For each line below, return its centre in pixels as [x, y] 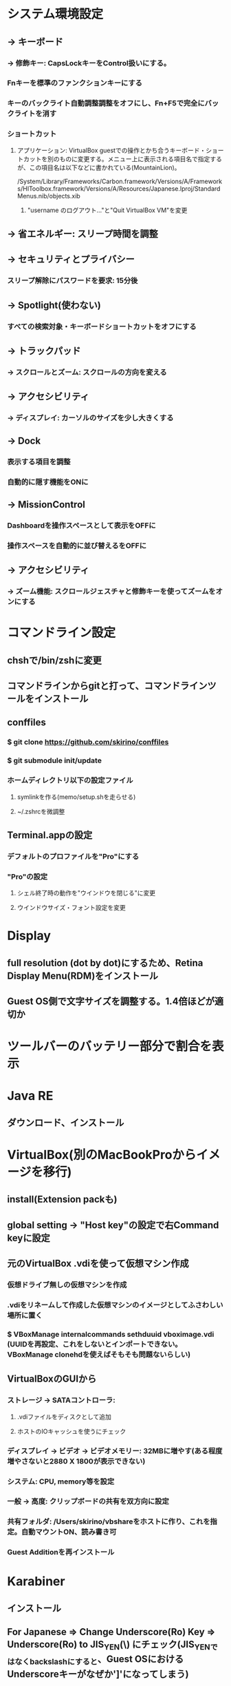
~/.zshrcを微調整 [41, 811]
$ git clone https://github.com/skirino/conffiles [88, 742]
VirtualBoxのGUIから [52, 1379]
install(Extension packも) [62, 1199]
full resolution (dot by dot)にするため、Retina [105, 962]
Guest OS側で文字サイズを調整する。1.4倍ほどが [111, 1002]
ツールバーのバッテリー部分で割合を [110, 1047]
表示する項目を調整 [39, 461]
